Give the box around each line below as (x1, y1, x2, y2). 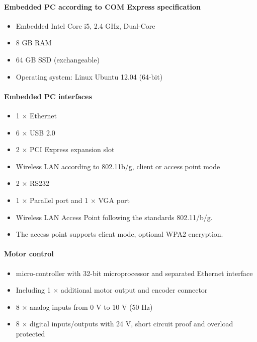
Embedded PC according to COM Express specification (4, 1, 201, 12)
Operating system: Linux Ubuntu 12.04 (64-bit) (16, 71, 163, 82)
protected (16, 328, 45, 338)
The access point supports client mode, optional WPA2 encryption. (16, 229, 223, 239)
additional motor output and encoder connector (60, 285, 208, 295)
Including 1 (16, 285, 51, 295)
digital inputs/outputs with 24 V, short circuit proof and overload (30, 318, 233, 329)
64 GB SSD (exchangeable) (16, 54, 100, 64)
